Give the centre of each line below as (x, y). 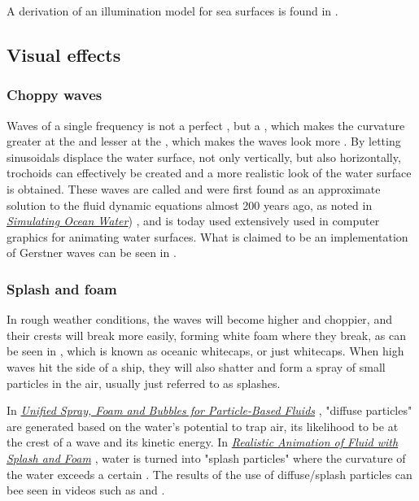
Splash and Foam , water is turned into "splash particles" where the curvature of (206, 457)
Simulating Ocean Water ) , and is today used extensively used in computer (193, 221)
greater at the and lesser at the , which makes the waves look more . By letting (204, 141)
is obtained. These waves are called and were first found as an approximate (194, 188)
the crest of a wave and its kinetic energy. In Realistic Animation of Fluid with (203, 442)
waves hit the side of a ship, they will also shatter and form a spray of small (196, 366)
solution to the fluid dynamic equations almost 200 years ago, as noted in (190, 205)
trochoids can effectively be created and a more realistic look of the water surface (209, 173)
